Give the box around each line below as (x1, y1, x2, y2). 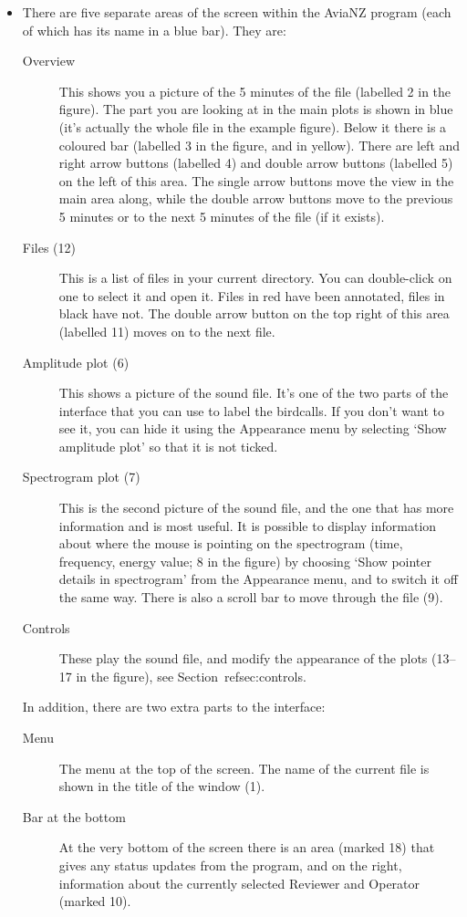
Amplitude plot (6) (22, 352, 130, 371)
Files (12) (22, 237, 77, 256)
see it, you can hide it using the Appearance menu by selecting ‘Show (58, 419, 447, 438)
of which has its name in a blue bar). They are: (22, 20, 286, 39)
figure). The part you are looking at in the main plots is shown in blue (58, 99, 453, 119)
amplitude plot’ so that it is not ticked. (58, 436, 278, 455)
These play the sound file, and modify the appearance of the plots (58, 649, 428, 668)
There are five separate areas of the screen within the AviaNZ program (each (22, 3, 451, 21)
